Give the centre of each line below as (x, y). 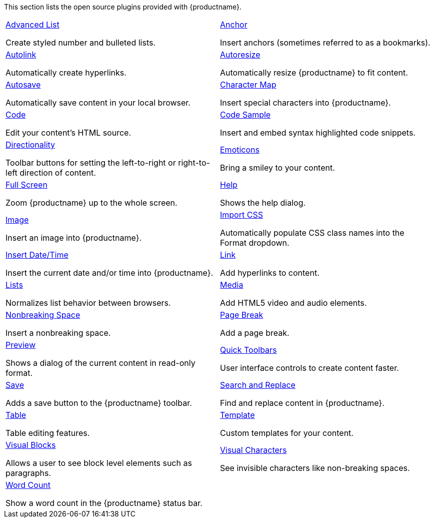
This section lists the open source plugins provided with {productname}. (123, 7)
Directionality (30, 145)
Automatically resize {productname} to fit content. (314, 73)
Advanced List (32, 25)
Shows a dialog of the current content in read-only (100, 363)
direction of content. (58, 173)
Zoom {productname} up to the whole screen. (91, 203)
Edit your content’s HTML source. (68, 133)
